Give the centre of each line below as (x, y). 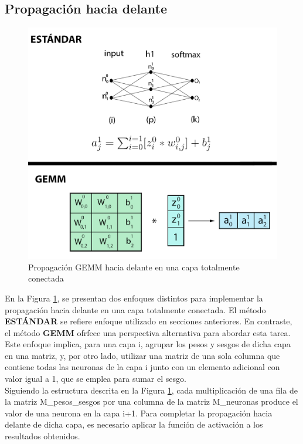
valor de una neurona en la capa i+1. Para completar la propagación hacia (139, 413)
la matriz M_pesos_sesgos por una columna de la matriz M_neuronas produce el (151, 401)
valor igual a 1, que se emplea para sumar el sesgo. (96, 379)
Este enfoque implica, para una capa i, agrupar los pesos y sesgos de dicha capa (148, 344)
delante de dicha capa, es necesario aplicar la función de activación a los (134, 424)
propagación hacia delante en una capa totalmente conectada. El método (135, 309)
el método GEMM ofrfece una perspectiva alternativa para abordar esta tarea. (148, 332)
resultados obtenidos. (42, 436)
